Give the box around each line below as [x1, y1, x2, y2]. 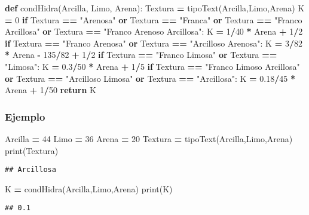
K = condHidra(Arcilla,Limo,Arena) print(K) [5, 182, 173, 195]
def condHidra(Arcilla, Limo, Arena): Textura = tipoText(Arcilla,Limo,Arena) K [5, 2, 305, 14]
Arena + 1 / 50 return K [5, 84, 96, 96]
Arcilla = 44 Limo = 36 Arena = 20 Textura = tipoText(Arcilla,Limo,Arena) [5, 132, 293, 145]
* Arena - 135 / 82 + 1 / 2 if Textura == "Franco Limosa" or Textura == [5, 48, 277, 61]
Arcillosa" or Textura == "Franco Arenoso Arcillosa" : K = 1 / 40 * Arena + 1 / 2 [5, 25, 303, 38]
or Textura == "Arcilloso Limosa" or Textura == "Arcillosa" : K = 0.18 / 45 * [5, 72, 295, 84]
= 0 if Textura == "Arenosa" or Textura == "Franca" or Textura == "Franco [5, 13, 302, 26]
